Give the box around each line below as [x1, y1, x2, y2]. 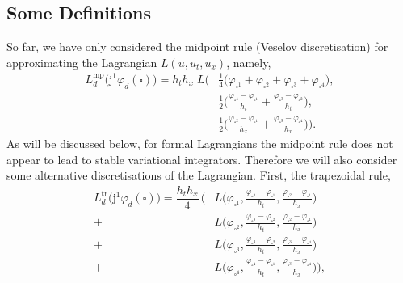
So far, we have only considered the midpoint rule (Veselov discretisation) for [6, 38, 388, 55]
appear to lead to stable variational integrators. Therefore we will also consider [6, 150, 397, 167]
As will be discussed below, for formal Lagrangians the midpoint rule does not [6, 135, 393, 152]
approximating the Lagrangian [6, 53, 157, 70]
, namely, [226, 53, 271, 70]
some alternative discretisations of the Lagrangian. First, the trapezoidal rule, [6, 167, 391, 184]
